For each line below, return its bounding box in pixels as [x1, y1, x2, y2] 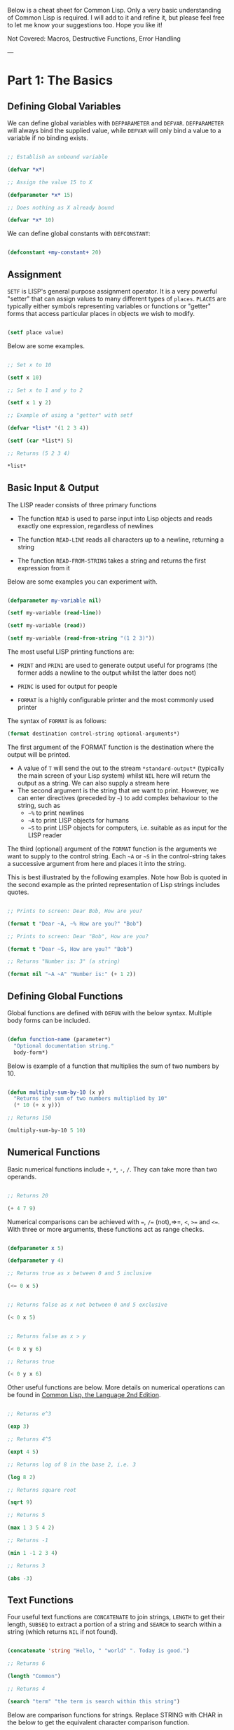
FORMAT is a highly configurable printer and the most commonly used [17, 696, 214, 703]
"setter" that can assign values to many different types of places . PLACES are [7, 294, 226, 303]
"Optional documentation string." [13, 1042, 114, 1050]
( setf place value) [7, 329, 64, 336]
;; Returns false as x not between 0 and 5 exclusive [7, 1301, 168, 1308]
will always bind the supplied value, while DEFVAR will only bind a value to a [7, 126, 222, 135]
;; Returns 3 [7, 1562, 46, 1569]
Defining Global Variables [7, 100, 121, 112]
